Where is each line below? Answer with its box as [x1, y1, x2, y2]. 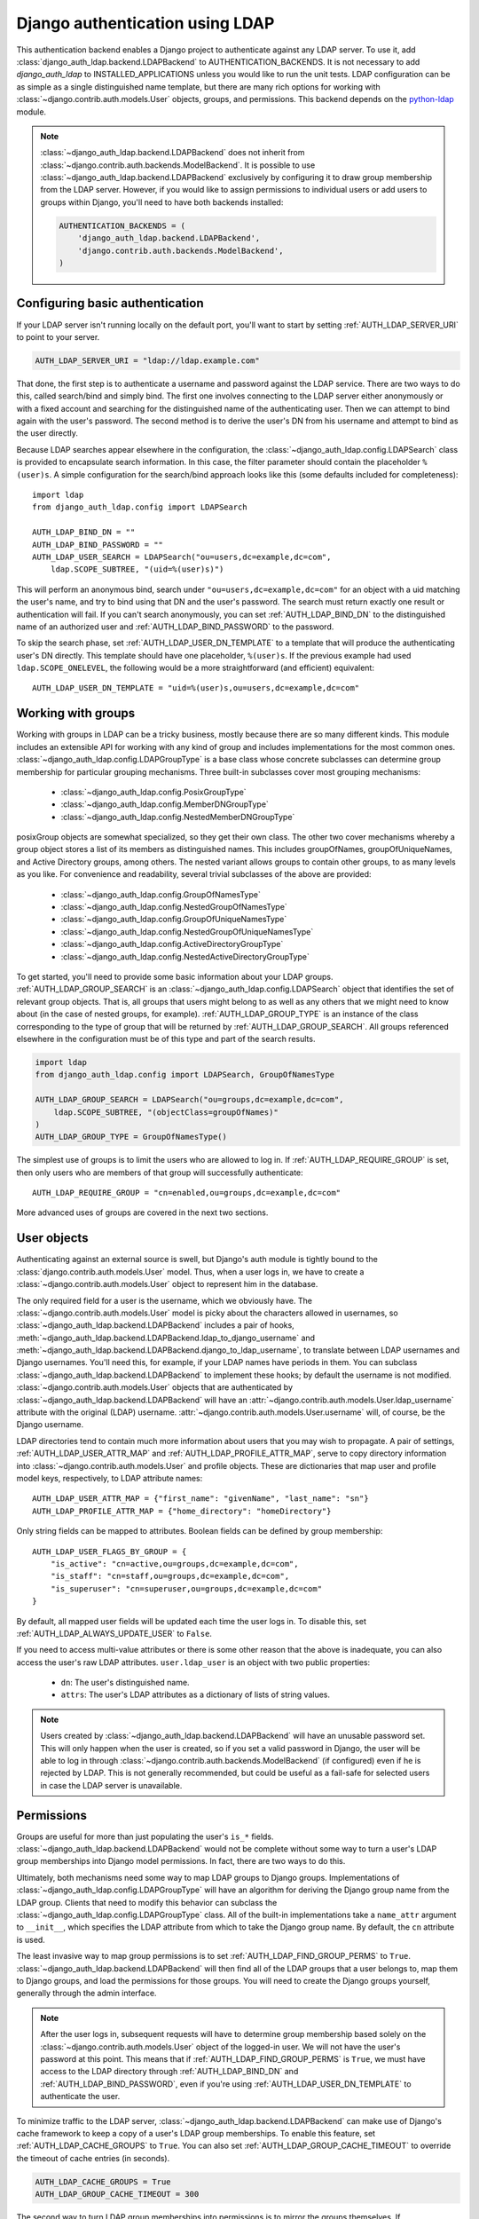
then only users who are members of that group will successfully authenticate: [16, 1167, 303, 1178]
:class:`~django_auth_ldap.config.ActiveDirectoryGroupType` [60, 939, 284, 950]
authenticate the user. [40, 2091, 121, 2102]
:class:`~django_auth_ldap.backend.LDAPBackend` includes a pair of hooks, [16, 1320, 294, 1331]
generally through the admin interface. [16, 1988, 157, 1999]
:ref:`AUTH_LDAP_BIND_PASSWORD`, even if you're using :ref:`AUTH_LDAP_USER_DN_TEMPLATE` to [40, 2078, 412, 2089]
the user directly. [16, 428, 79, 438]
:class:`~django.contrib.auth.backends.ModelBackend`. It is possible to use [40, 160, 316, 170]
